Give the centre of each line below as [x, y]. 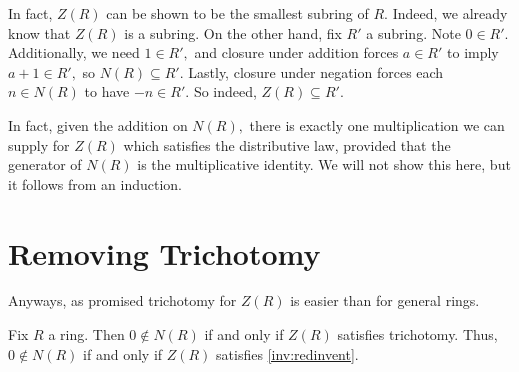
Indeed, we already [450, 13]
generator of [45, 164]
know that [39, 32]
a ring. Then [86, 334]
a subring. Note [413, 32]
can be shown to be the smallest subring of [237, 13]
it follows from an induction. [95, 183]
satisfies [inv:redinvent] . [287, 353]
